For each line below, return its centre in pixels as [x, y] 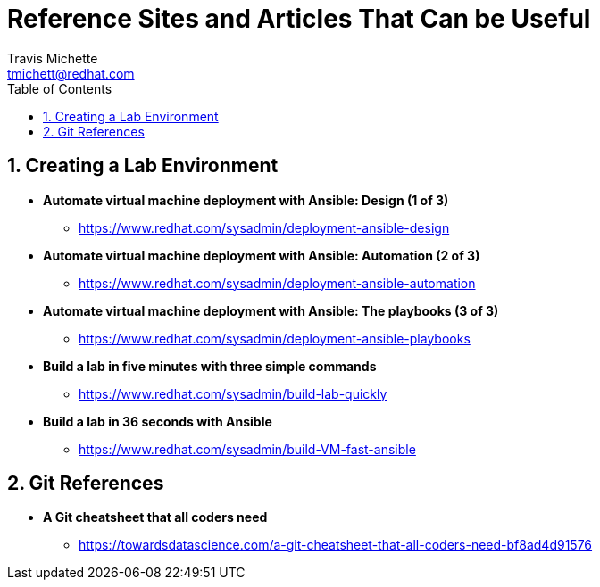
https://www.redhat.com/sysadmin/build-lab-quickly [233, 393]
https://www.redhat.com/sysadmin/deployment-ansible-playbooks [275, 338]
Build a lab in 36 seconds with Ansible [158, 421]
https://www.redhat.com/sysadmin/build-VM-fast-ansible [247, 449]
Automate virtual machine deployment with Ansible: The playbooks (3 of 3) [271, 310]
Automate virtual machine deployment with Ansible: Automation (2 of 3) [262, 255]
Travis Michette [53, 58]
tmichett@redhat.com [71, 73]
